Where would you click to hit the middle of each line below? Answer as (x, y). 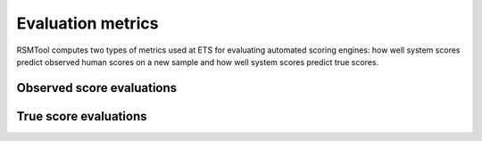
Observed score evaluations (97, 88)
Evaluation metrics (87, 23)
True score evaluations (82, 116)
